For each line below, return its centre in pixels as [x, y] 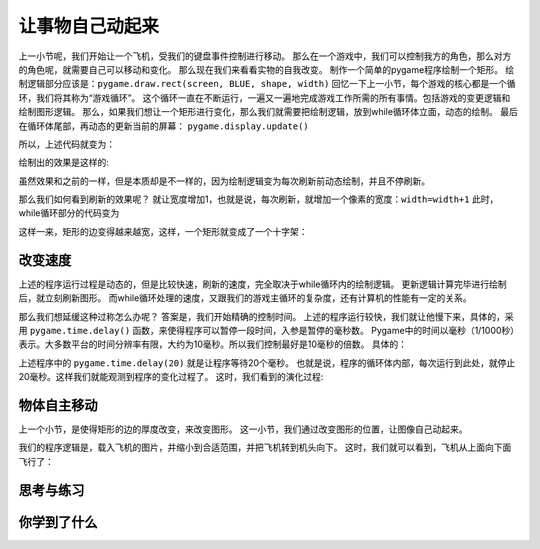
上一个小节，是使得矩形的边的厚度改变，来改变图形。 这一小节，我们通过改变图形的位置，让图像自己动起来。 [243, 429]
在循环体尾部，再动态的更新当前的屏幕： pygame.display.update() [163, 126]
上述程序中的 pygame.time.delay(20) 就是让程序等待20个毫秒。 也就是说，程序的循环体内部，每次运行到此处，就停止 [267, 362]
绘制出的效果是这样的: [64, 162]
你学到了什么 [58, 521]
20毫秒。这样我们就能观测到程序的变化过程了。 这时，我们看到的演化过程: [171, 377]
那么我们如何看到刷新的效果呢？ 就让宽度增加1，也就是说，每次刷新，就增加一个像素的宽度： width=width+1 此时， [258, 199]
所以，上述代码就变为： [66, 144]
